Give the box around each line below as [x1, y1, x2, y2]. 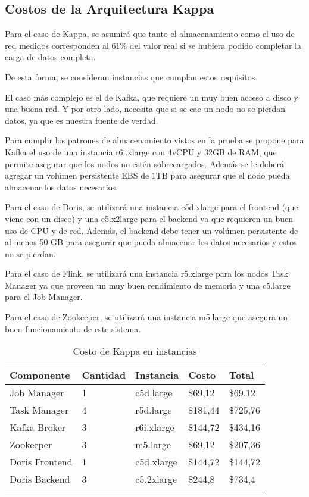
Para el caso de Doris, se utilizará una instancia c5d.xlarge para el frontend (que [5, 201, 298, 213]
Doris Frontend [10, 455, 73, 469]
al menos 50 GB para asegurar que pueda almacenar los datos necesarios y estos [5, 236, 297, 248]
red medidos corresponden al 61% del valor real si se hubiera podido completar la [5, 39, 301, 51]
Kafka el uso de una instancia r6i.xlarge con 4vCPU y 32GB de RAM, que [5, 145, 277, 158]
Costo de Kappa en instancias [73, 344, 197, 358]
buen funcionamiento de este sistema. [5, 322, 141, 335]
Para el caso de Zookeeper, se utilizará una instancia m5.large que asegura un [5, 311, 288, 323]
